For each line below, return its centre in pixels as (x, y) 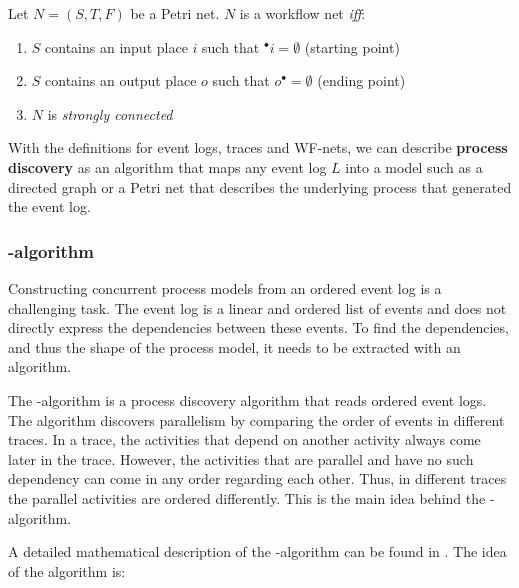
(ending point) (361, 80)
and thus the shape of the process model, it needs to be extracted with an (234, 346)
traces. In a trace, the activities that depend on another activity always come (244, 439)
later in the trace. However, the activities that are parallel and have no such (241, 458)
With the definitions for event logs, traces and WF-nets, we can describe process (258, 147)
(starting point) (352, 46)
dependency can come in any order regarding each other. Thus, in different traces (257, 478)
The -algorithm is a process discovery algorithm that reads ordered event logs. (247, 399)
